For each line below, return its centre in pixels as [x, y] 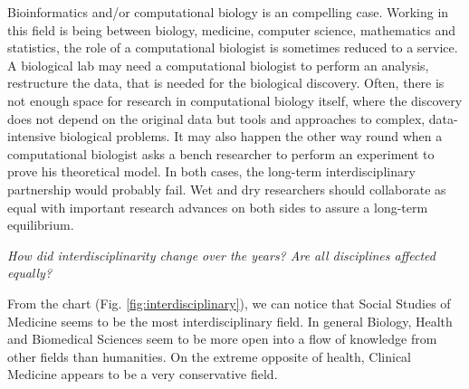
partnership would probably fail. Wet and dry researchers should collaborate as [227, 189]
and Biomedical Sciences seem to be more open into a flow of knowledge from [222, 339]
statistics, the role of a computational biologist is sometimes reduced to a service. [233, 47]
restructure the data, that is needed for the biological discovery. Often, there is [226, 83]
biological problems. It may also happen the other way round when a [251, 136]
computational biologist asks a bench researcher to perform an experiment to [221, 153]
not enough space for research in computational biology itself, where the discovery [235, 100]
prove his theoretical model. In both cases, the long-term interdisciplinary [211, 171]
